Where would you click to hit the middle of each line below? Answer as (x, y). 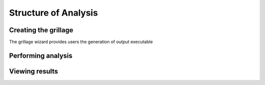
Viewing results (34, 71)
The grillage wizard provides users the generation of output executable (81, 42)
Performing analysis (41, 55)
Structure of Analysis (53, 13)
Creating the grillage (41, 30)
